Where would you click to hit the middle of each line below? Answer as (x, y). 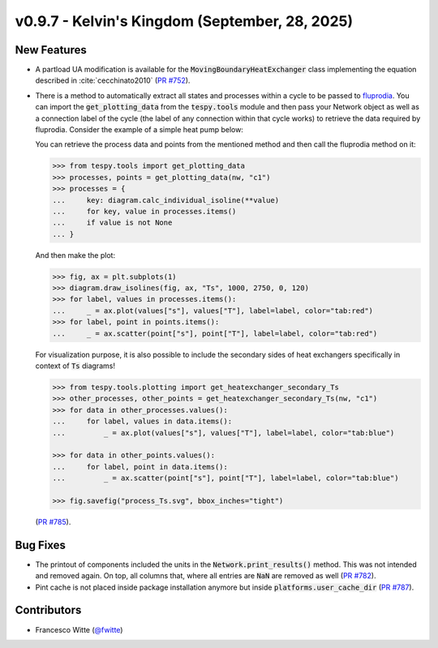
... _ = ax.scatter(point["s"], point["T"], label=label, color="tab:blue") (225, 478)
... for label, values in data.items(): (142, 421)
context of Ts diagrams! (75, 366)
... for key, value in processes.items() (144, 211)
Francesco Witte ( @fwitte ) (79, 629)
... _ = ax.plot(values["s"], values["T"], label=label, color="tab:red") (213, 311)
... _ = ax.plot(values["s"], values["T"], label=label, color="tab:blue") (223, 433)
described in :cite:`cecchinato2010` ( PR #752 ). (113, 80)
